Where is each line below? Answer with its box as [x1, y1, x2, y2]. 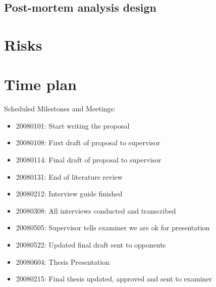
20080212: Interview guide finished [16, 188, 123, 199]
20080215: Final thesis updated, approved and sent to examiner [16, 273, 212, 284]
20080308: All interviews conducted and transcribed [16, 205, 176, 216]
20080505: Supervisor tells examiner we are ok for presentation [16, 222, 210, 233]
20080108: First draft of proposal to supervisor [16, 137, 160, 148]
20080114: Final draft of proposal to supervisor [16, 154, 161, 165]
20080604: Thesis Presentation [16, 256, 110, 267]
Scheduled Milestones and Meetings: [4, 103, 116, 114]
